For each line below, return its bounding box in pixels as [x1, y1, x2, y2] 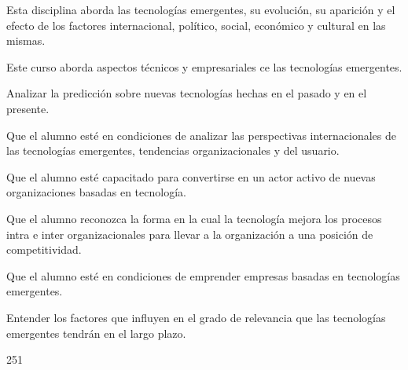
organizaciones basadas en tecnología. [6, 184, 186, 200]
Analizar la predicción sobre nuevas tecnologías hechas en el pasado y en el [6, 85, 367, 101]
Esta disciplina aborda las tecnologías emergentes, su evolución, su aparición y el [6, 2, 395, 17]
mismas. [6, 32, 46, 49]
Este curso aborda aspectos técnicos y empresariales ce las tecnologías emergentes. [6, 58, 402, 75]
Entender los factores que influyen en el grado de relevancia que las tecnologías [6, 309, 386, 325]
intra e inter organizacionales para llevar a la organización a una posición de [6, 225, 373, 242]
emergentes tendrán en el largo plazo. [6, 324, 186, 341]
